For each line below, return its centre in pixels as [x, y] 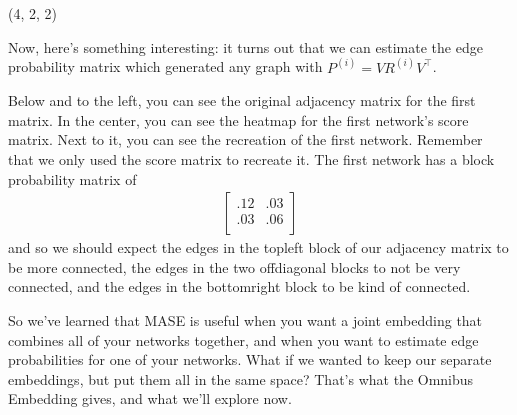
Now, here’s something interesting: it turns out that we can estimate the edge [245, 46]
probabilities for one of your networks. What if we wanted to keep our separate [250, 359]
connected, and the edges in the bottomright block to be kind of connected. [239, 286]
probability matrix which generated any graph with [165, 66]
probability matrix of [72, 178]
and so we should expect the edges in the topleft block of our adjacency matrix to [258, 247]
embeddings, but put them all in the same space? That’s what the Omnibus [241, 378]
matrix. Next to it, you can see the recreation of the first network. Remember [245, 139]
